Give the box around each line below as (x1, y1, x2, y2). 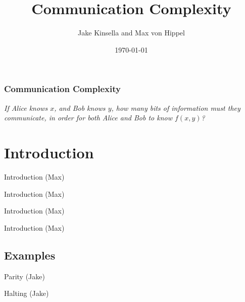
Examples (4, 247, 56, 263)
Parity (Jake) (4, 271, 45, 281)
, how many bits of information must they (111, 102, 240, 113)
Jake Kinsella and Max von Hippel (78, 27, 185, 38)
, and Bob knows (54, 102, 106, 113)
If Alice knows (4, 102, 48, 113)
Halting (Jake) (4, 288, 49, 298)
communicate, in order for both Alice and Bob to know (4, 112, 173, 123)
